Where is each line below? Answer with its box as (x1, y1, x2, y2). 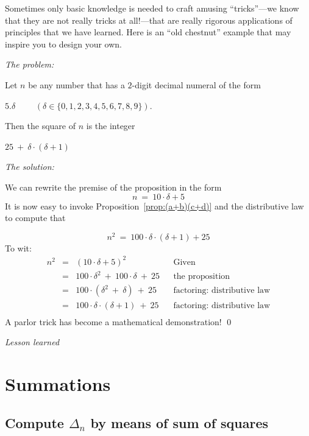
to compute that (5, 211, 66, 224)
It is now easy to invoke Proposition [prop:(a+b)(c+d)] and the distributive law (5, 199, 304, 212)
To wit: (5, 241, 32, 254)
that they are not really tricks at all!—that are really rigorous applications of (5, 13, 293, 26)
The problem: (5, 58, 54, 71)
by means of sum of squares (90, 413, 269, 432)
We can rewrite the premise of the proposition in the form (5, 180, 222, 193)
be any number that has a (28, 78, 125, 91)
